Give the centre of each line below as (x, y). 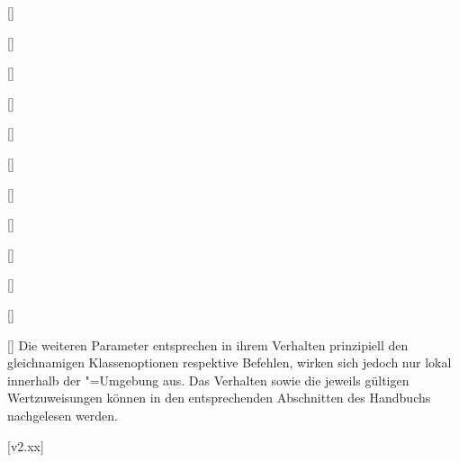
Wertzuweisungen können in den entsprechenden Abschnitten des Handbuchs (219, 398)
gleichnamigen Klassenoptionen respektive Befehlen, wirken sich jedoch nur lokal (229, 362)
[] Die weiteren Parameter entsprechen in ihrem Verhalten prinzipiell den (208, 344)
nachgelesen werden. (63, 415)
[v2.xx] (26, 445)
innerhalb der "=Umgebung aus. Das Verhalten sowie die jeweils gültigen (208, 380)
